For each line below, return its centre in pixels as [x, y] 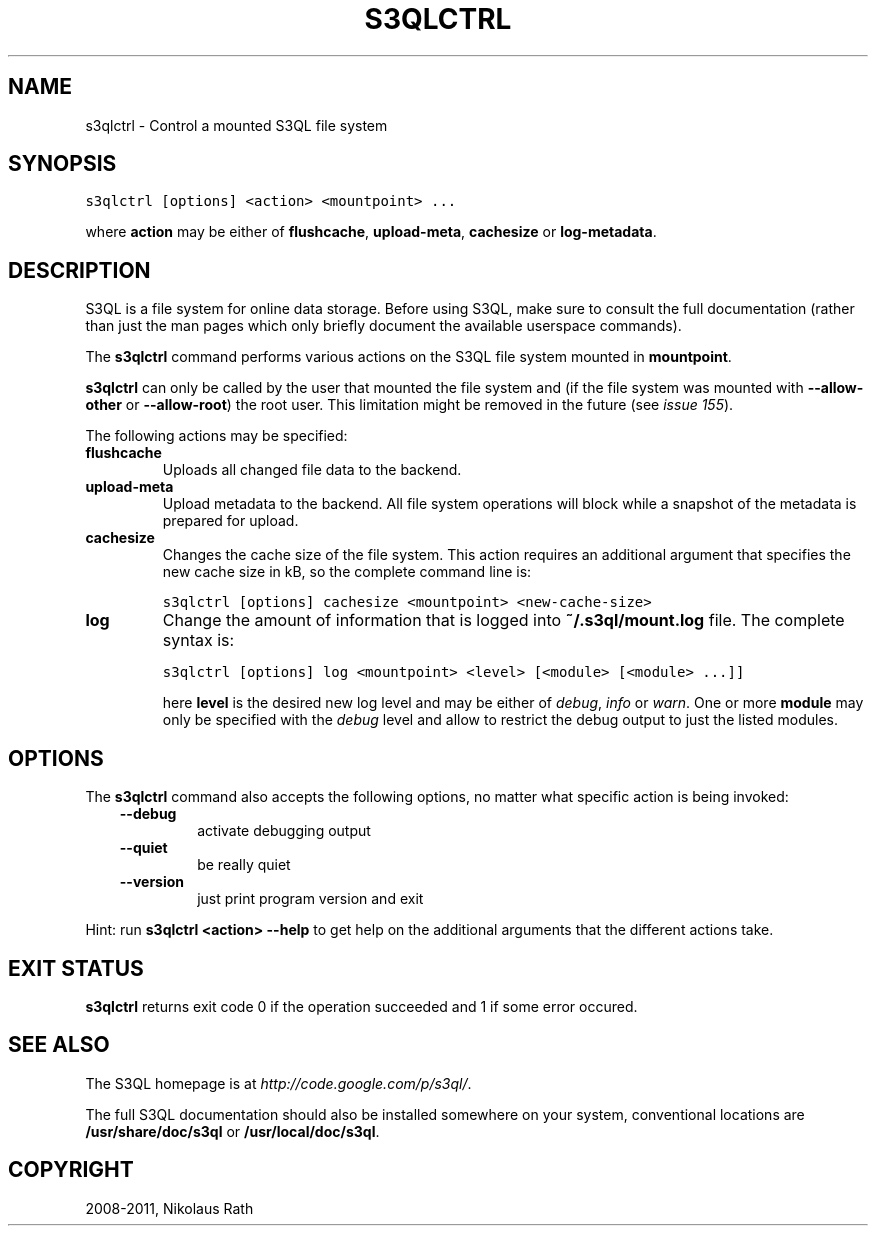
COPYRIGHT [71, 1170]
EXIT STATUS [76, 968]
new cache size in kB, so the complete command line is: [347, 572]
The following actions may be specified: [216, 436]
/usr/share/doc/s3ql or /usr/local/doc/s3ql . [232, 1131]
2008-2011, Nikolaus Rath [169, 1208]
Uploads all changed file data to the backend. [312, 470]
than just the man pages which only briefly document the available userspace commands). [383, 326]
